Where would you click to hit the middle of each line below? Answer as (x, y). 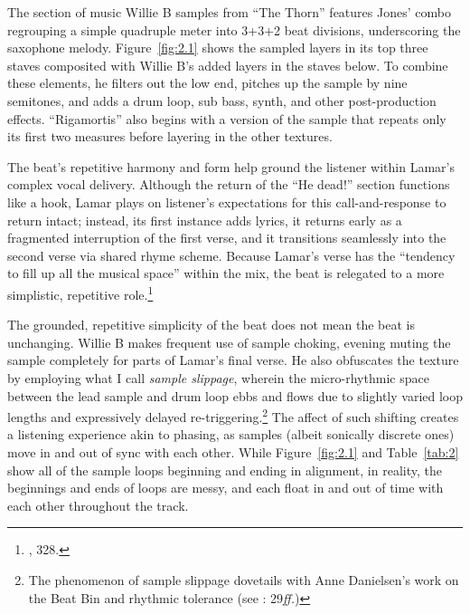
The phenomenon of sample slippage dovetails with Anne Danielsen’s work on (244, 579)
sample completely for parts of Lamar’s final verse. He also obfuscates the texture (233, 360)
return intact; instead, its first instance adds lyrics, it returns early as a (205, 220)
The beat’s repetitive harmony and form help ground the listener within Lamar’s (231, 166)
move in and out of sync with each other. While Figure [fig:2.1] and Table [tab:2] (233, 451)
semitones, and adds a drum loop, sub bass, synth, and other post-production (222, 100)
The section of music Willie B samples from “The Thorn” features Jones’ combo (229, 12)
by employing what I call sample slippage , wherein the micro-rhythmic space (218, 377)
